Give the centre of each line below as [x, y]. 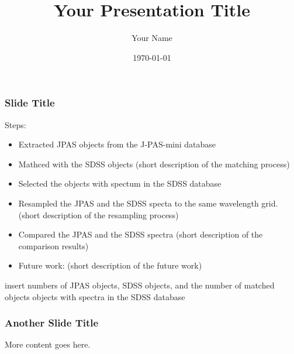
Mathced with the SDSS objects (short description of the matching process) [154, 164]
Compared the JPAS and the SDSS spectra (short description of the [141, 234]
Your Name [152, 38]
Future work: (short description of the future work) [110, 265]
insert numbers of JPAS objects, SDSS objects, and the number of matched [140, 285]
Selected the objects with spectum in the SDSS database [120, 183]
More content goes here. [48, 344]
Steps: [15, 124]
